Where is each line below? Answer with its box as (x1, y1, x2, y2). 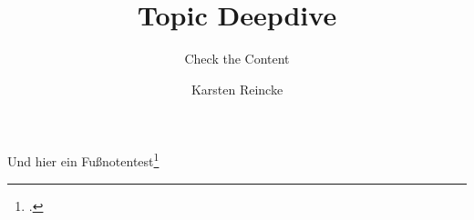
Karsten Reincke (191, 79, 283, 98)
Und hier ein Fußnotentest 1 (7, 149, 160, 170)
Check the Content (184, 49, 290, 68)
